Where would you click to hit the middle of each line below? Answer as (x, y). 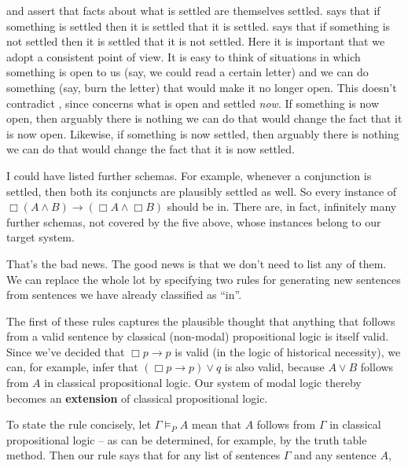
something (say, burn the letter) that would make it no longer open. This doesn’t (202, 87)
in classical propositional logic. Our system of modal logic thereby (203, 383)
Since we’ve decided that (66, 351)
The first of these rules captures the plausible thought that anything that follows (201, 321)
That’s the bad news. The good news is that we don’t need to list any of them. (197, 263)
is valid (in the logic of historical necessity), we (288, 351)
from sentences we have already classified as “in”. (124, 295)
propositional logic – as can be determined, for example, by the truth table (187, 439)
